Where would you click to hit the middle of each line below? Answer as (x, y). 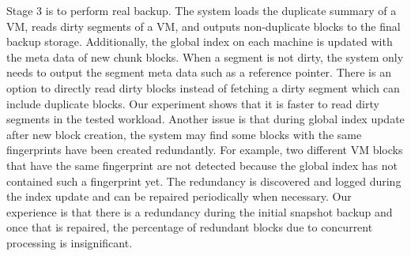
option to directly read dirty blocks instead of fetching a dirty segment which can (203, 87)
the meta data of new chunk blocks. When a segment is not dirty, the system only (205, 56)
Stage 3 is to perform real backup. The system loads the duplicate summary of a (202, 10)
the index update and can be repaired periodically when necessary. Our (179, 196)
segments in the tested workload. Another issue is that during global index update (205, 119)
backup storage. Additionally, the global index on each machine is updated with (200, 41)
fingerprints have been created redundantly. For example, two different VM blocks (205, 150)
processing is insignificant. (70, 242)
